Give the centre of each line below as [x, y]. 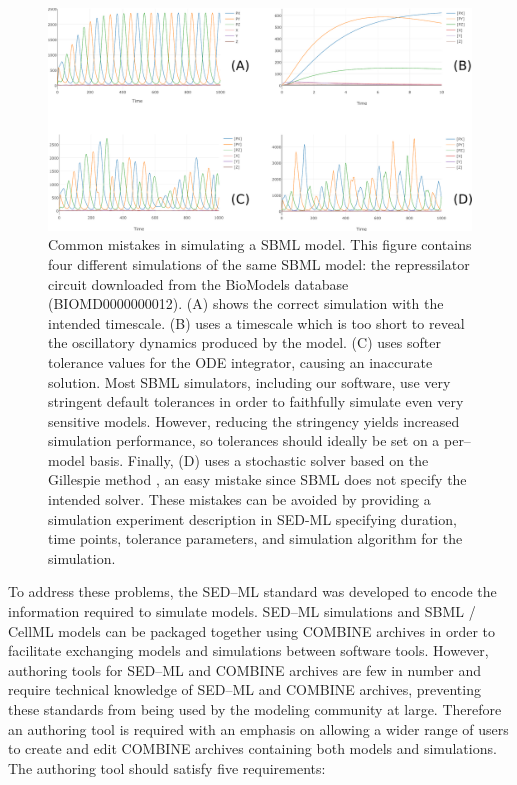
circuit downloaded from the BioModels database [198, 283]
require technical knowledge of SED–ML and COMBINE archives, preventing [244, 689]
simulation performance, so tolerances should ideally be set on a [244, 440]
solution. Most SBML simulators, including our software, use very [249, 381]
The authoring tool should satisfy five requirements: [167, 767]
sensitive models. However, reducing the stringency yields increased [254, 420]
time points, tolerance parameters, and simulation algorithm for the [255, 538]
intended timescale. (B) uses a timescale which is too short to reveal [256, 322]
